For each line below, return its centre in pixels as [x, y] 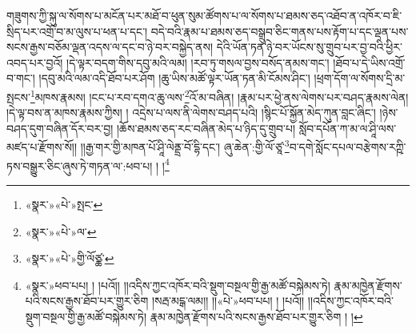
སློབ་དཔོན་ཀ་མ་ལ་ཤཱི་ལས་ [348, 128]
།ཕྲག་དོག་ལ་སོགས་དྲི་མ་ [360, 78]
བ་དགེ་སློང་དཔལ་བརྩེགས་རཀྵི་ [348, 147]
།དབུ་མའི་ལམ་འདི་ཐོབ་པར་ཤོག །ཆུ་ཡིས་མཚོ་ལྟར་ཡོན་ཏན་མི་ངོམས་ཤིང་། [174, 78]
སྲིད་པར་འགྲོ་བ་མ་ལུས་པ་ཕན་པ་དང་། [77, 31]
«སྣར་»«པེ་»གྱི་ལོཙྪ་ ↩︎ [70, 258]
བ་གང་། [21, 78]
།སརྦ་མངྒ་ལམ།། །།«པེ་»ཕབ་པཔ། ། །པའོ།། [228, 301]
